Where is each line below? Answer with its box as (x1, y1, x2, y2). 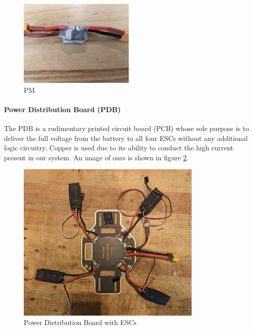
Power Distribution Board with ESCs (24, 317, 137, 328)
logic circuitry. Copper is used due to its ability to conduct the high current (4, 142, 234, 153)
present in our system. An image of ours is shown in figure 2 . (4, 152, 189, 162)
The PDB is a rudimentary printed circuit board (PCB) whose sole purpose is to (4, 123, 249, 133)
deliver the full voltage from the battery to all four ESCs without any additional (4, 132, 248, 143)
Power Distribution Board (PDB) (4, 104, 121, 114)
